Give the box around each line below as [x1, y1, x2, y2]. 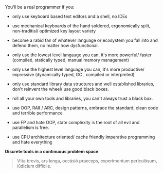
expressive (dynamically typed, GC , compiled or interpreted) [12, 72, 135, 77]
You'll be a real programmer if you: [5, 4, 74, 10]
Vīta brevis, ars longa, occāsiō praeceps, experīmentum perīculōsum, [17, 158, 157, 164]
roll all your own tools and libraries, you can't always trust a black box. [12, 95, 153, 101]
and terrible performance [12, 110, 63, 116]
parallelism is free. [12, 125, 50, 130]
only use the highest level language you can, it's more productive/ [12, 66, 145, 72]
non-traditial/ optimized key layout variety [12, 28, 96, 33]
